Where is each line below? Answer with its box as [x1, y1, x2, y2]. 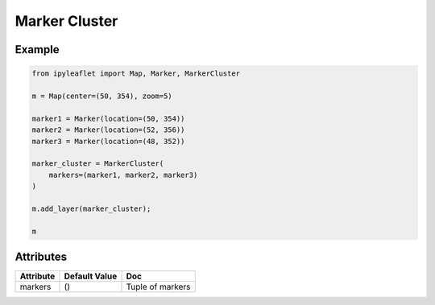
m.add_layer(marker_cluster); [31, 204, 151, 213]
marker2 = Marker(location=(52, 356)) [31, 126, 185, 134]
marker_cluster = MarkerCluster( [31, 159, 164, 168]
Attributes [14, 250, 68, 264]
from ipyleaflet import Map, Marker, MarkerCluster [31, 69, 241, 78]
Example [14, 43, 60, 56]
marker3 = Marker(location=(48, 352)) [31, 137, 185, 146]
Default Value [64, 270, 118, 282]
